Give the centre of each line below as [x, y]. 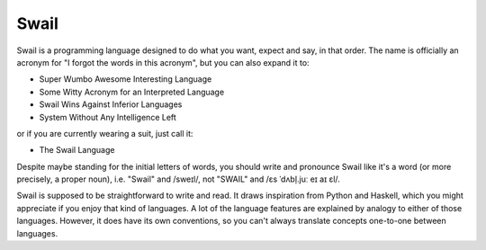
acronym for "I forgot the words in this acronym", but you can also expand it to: [163, 62]
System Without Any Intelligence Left [108, 117]
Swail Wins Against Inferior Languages [111, 104]
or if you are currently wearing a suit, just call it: [105, 133]
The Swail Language [77, 150]
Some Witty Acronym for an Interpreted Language [132, 92]
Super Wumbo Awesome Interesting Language [126, 79]
